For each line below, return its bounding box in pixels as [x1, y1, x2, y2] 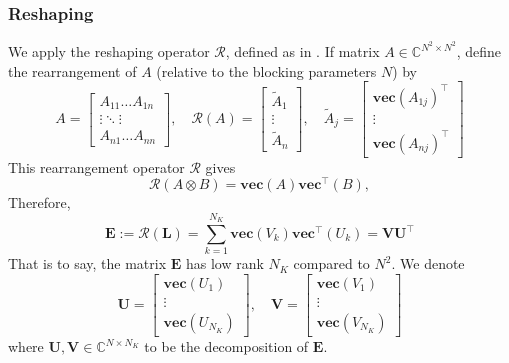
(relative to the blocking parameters [156, 60, 377, 81]
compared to [293, 253, 370, 274]
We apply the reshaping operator [8, 41, 210, 62]
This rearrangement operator [8, 156, 185, 177]
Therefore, [8, 192, 71, 213]
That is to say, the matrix [8, 253, 167, 274]
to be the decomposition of [144, 336, 309, 357]
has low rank [186, 253, 264, 274]
